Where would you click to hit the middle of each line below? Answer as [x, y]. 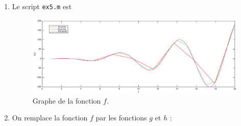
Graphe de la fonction [67, 100]
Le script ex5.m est [42, 6]
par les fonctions [121, 118]
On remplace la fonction [50, 118]
